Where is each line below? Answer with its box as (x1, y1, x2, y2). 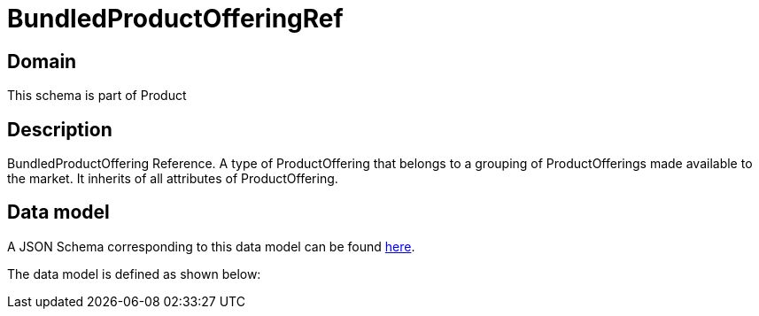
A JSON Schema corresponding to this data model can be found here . (7, 238, 415, 254)
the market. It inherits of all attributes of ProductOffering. (7, 171, 338, 187)
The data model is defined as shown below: (7, 266, 261, 281)
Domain (7, 50, 77, 73)
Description (7, 118, 112, 141)
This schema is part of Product (7, 88, 187, 104)
